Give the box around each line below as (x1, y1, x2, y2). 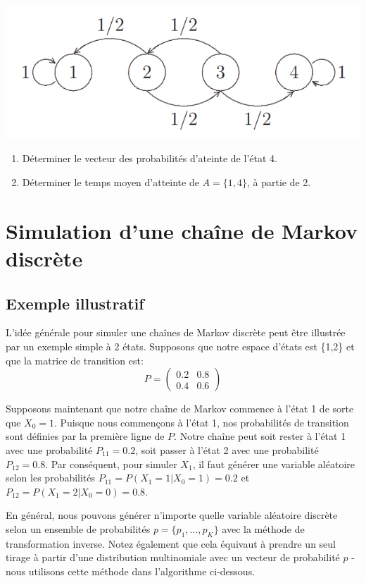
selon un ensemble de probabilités (6, 521, 151, 536)
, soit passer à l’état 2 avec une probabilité (135, 442, 319, 457)
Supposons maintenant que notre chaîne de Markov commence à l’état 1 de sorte (6, 401, 354, 416)
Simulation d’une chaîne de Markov (6, 216, 358, 245)
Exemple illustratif (6, 292, 144, 314)
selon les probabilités (6, 470, 96, 485)
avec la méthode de (222, 521, 305, 536)
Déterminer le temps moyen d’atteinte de (22, 174, 199, 189)
